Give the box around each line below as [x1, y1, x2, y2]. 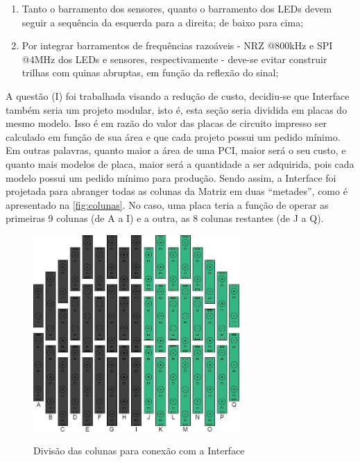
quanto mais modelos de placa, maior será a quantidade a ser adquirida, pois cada [6, 156, 354, 171]
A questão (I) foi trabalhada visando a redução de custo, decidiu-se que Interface [6, 88, 350, 103]
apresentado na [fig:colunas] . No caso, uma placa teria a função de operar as [6, 197, 329, 212]
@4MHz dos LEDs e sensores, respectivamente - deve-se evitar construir [22, 51, 327, 66]
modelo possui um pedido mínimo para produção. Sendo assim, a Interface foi [6, 170, 336, 185]
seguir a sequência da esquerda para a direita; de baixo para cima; [22, 15, 304, 29]
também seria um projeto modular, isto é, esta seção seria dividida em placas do [6, 102, 348, 117]
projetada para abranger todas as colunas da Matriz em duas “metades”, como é [6, 184, 348, 198]
